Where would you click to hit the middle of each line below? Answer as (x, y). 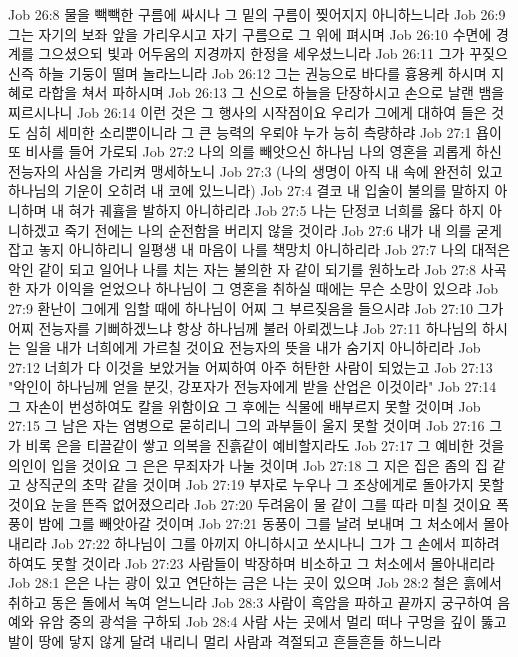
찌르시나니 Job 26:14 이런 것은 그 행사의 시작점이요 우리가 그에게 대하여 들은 (247, 111)
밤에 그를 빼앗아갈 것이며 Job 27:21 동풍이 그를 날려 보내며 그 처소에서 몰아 (273, 523)
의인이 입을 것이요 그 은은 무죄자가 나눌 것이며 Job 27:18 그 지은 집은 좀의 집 (248, 464)
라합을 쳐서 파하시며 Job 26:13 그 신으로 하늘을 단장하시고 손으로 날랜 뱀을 (271, 92)
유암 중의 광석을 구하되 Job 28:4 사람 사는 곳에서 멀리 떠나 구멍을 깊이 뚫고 (272, 621)
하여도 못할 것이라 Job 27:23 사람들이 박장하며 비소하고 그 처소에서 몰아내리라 (251, 562)
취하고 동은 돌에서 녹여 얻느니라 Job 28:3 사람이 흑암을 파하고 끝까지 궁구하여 (250, 601)
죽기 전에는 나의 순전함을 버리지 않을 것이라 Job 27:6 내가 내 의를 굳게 (283, 229)
